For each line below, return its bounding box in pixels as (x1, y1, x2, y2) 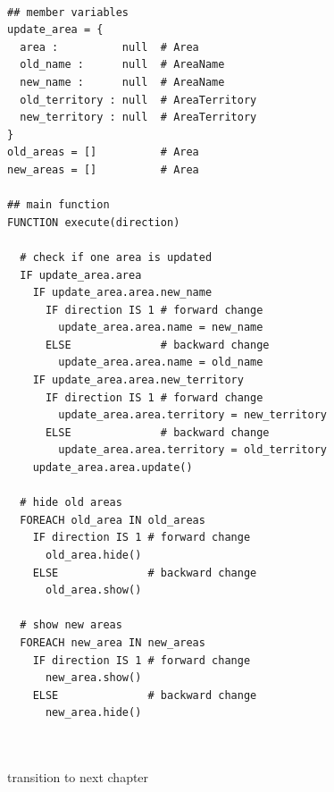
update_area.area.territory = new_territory (58, 409, 327, 422)
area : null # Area (20, 40, 199, 54)
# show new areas (20, 619, 122, 632)
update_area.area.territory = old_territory (58, 443, 327, 457)
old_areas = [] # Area (7, 146, 199, 159)
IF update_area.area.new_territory (32, 374, 244, 387)
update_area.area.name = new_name (58, 321, 263, 334)
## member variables (7, 5, 129, 19)
